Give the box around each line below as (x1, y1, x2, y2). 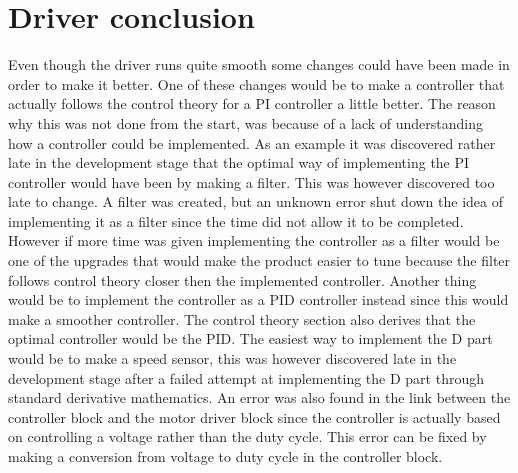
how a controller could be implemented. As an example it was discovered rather (8, 132, 496, 153)
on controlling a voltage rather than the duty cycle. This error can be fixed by (8, 426, 487, 447)
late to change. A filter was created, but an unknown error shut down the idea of (8, 191, 504, 212)
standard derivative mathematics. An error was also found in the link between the (8, 387, 511, 408)
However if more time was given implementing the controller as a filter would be (8, 230, 500, 251)
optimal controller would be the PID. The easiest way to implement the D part (8, 328, 493, 349)
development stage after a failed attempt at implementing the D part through (8, 367, 484, 388)
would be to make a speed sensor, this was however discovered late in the (8, 348, 457, 369)
